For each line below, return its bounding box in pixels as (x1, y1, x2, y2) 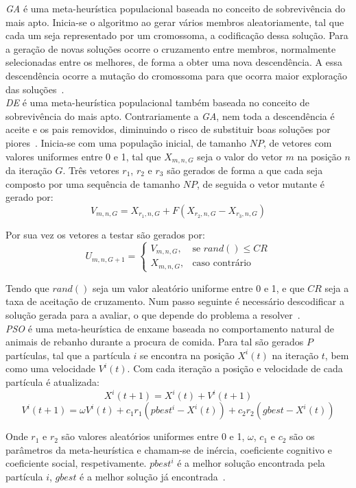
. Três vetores (62, 162, 119, 177)
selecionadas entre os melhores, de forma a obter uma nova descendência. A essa (5, 55, 342, 69)
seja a (324, 280, 349, 295)
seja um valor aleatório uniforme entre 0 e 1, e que (93, 280, 305, 295)
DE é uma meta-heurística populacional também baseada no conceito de (5, 95, 309, 110)
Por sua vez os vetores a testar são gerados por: (5, 227, 205, 241)
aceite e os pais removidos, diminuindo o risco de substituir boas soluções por (5, 122, 331, 136)
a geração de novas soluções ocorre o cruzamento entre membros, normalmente (5, 41, 336, 56)
